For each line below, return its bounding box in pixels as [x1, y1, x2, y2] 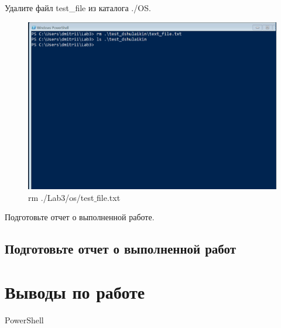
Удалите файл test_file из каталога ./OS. [5, 2, 151, 13]
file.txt [97, 191, 121, 203]
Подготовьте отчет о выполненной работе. [5, 211, 155, 223]
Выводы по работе [5, 279, 145, 303]
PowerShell [5, 313, 44, 326]
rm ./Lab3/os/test [28, 191, 94, 203]
